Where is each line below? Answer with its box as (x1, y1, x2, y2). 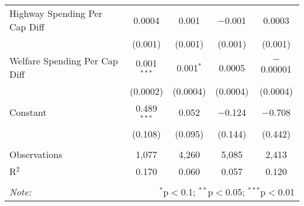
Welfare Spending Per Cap (9, 54, 118, 67)
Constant (9, 105, 47, 119)
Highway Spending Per (9, 6, 102, 20)
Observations (9, 147, 63, 161)
